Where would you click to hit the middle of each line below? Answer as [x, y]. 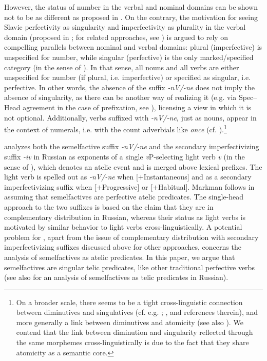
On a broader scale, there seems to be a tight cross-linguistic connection [129, 302]
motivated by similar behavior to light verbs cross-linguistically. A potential [123, 227]
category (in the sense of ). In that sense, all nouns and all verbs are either [122, 67]
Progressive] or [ [127, 186]
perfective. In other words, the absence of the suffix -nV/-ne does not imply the [130, 87]
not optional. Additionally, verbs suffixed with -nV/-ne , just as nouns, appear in [130, 117]
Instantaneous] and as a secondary [197, 177]
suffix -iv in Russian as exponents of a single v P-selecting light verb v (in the [125, 156]
